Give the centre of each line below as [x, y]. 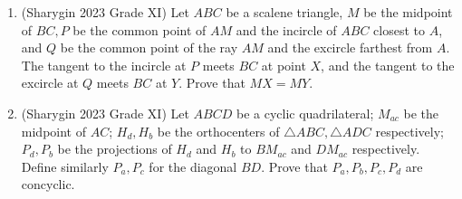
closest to [399, 29]
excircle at [50, 83]
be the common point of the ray [149, 47]
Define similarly [65, 166]
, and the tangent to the [388, 65]
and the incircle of [286, 29]
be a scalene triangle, [284, 12]
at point [284, 65]
